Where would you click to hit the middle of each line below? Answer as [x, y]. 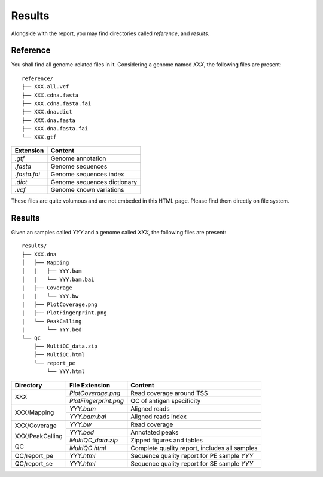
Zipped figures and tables [167, 440]
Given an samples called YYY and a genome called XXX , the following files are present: [119, 232]
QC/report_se [34, 463]
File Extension [90, 385]
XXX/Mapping [34, 412]
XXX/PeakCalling [39, 436]
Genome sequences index [87, 174]
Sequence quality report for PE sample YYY [192, 455]
